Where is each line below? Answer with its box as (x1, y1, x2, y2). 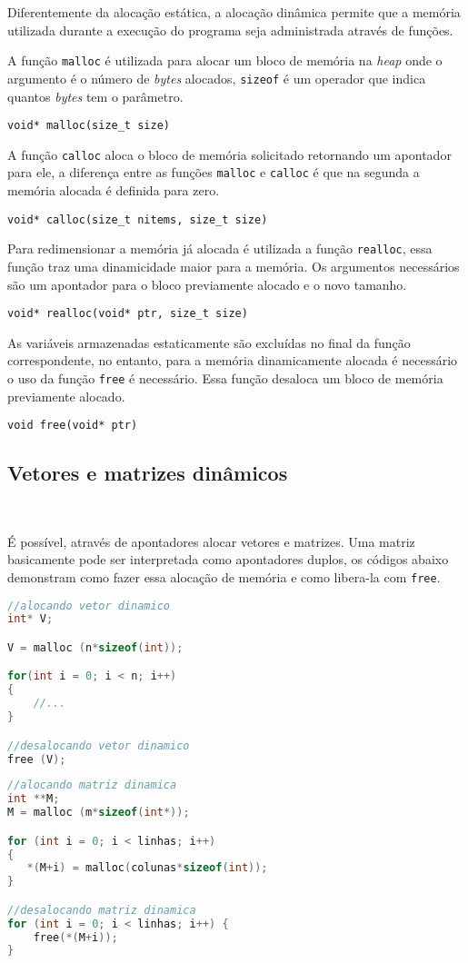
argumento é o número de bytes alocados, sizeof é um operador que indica (7, 68, 426, 87)
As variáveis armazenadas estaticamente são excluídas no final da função (7, 333, 411, 352)
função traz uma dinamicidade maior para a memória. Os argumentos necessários (7, 256, 460, 275)
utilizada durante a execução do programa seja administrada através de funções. (7, 20, 453, 39)
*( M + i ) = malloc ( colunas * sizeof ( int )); (26, 861, 268, 875)
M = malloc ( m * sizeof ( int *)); (7, 806, 190, 819)
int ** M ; (7, 792, 60, 806)
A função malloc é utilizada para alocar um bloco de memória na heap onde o (7, 51, 443, 70)
